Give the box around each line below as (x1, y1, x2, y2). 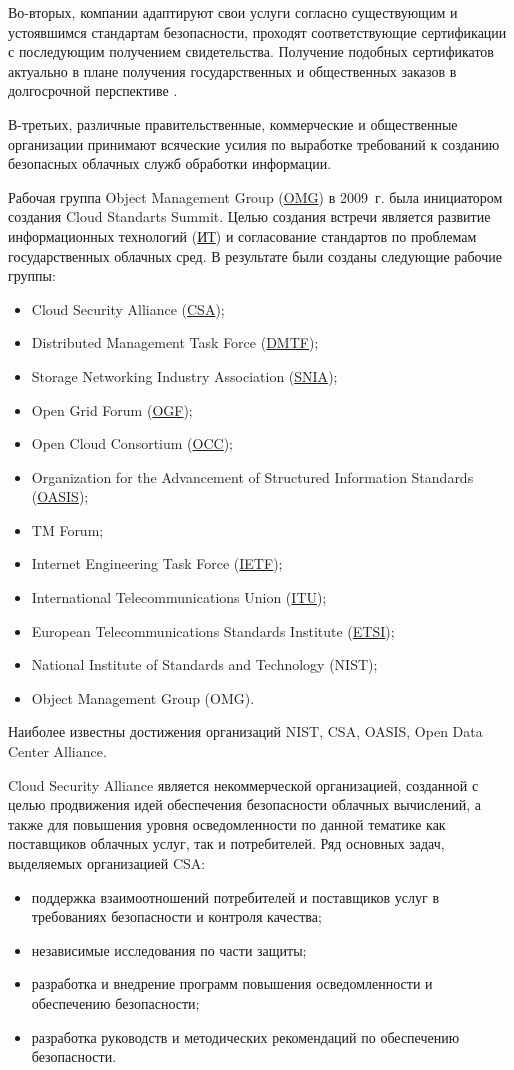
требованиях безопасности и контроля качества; (31, 906, 322, 927)
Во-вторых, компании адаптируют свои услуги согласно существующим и (8, 2, 458, 22)
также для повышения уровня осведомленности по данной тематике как (8, 813, 446, 834)
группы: (8, 265, 56, 286)
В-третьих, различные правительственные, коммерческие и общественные (8, 113, 458, 134)
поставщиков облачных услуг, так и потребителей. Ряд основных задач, (8, 833, 445, 854)
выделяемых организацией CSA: (8, 853, 206, 873)
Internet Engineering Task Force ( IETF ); (31, 553, 283, 574)
